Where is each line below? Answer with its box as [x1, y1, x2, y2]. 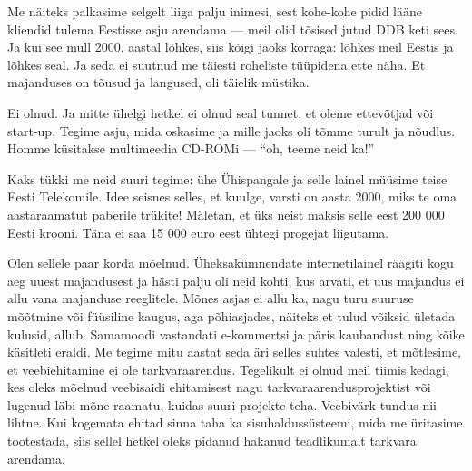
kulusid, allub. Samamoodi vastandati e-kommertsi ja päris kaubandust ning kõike [7, 324, 465, 343]
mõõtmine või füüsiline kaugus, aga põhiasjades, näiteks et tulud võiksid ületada [7, 306, 456, 325]
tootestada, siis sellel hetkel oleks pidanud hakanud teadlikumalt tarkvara [7, 431, 417, 450]
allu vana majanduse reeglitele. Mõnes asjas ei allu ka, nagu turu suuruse [7, 289, 414, 308]
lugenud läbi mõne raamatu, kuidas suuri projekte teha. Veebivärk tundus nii [7, 395, 437, 414]
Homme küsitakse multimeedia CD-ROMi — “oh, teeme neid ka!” [7, 139, 375, 158]
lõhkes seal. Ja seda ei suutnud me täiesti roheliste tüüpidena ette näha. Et [7, 54, 426, 74]
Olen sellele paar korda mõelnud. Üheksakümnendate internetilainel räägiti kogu [7, 253, 454, 272]
